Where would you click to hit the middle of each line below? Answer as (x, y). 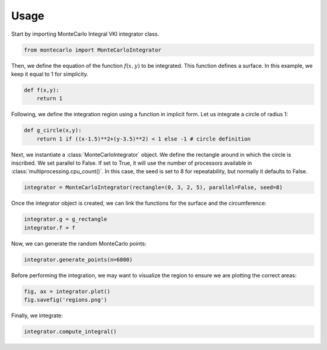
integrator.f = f (50, 228)
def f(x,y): (42, 90)
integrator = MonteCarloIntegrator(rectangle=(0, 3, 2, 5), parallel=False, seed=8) (153, 187)
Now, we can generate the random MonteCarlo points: (79, 243)
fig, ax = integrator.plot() (67, 291)
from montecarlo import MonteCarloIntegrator (93, 50)
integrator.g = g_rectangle (65, 219)
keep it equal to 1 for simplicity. (50, 74)
